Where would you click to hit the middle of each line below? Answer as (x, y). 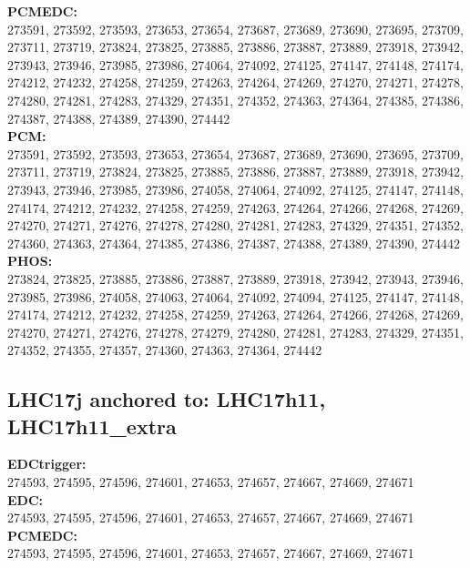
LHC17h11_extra (92, 426)
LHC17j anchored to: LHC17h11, (167, 399)
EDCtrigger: (47, 464)
